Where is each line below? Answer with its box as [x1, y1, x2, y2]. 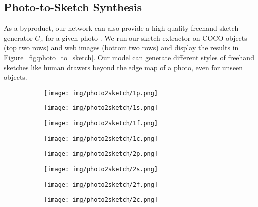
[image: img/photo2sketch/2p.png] [44, 150, 158, 158]
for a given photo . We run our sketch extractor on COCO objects [45, 32, 247, 43]
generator [4, 32, 33, 43]
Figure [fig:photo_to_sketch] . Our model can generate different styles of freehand [4, 52, 254, 62]
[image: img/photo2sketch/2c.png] [44, 196, 158, 204]
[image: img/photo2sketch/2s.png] [44, 166, 158, 173]
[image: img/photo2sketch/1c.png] [44, 135, 158, 142]
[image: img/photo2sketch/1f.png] [44, 120, 158, 127]
